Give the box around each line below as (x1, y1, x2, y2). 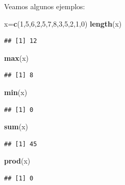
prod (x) (4, 155, 31, 166)
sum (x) (4, 121, 29, 132)
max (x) (4, 52, 29, 63)
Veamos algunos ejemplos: (4, 1, 85, 11)
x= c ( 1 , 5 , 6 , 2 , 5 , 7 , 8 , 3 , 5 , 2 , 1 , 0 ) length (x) (4, 18, 122, 29)
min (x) (4, 86, 28, 97)
